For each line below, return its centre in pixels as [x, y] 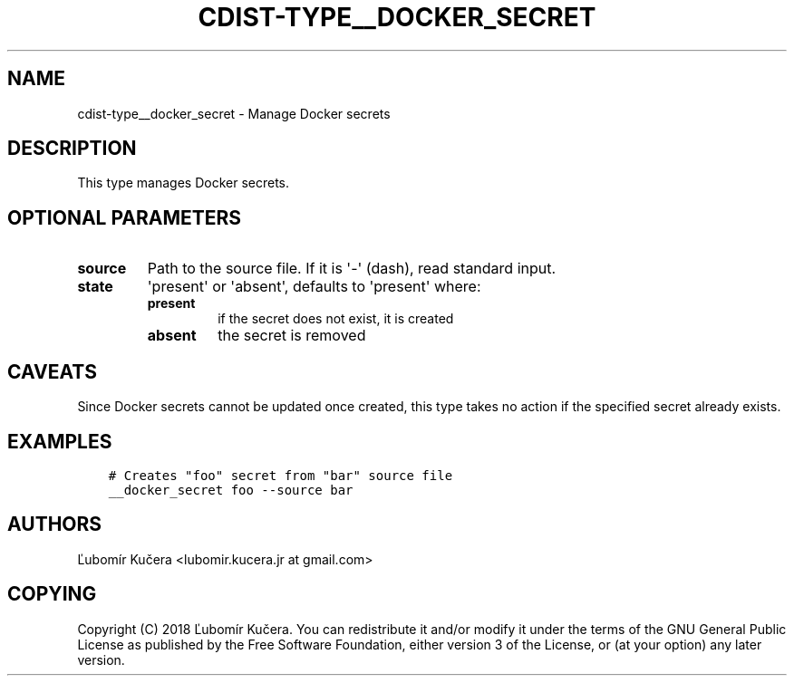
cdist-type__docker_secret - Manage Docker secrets [234, 113]
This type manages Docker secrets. [184, 183]
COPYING [52, 594]
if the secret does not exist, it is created [336, 319]
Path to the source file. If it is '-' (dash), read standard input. [352, 269]
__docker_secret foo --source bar [231, 490]
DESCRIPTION [72, 149]
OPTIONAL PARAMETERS [125, 217]
